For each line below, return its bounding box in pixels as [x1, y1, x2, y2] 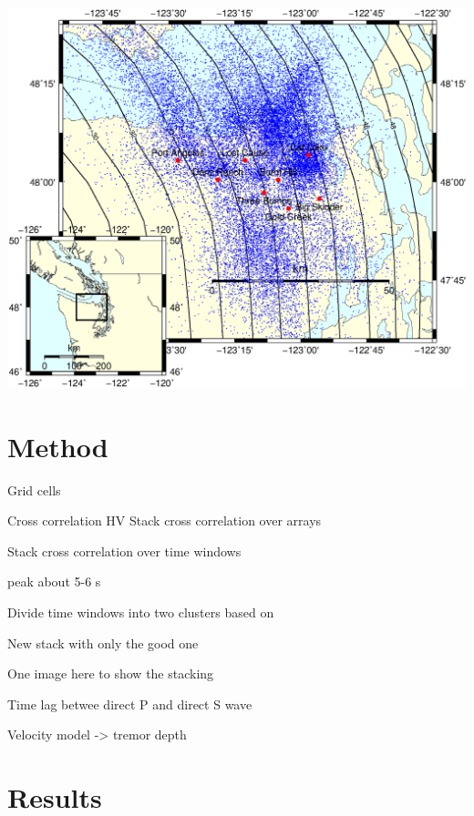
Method [7, 427, 108, 464]
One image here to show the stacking [7, 664, 214, 683]
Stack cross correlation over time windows [7, 541, 242, 560]
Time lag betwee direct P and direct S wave [7, 694, 252, 713]
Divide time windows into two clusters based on [7, 602, 274, 621]
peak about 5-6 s [7, 572, 101, 591]
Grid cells [7, 480, 61, 499]
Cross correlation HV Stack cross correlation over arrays [7, 511, 322, 530]
